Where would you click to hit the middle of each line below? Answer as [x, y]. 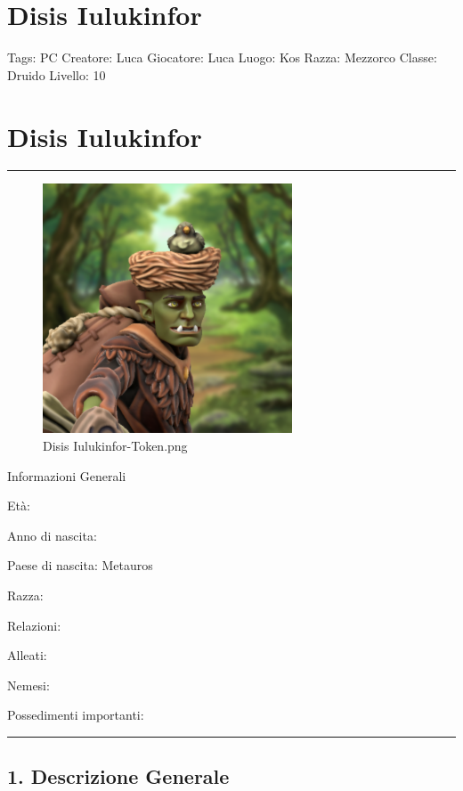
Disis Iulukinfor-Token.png [115, 446]
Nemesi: [28, 685]
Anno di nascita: [52, 535]
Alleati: [27, 655]
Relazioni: [34, 625]
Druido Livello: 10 [57, 74]
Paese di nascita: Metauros [80, 565]
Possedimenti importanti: [76, 715]
